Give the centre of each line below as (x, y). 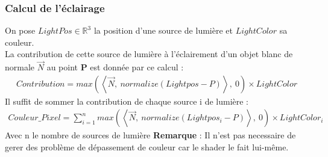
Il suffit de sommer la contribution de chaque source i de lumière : (127, 101)
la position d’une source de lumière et (163, 30)
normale (20, 67)
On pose (20, 30)
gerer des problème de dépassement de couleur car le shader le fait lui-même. (147, 147)
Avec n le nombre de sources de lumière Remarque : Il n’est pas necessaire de (150, 135)
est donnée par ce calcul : (137, 67)
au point (62, 67)
